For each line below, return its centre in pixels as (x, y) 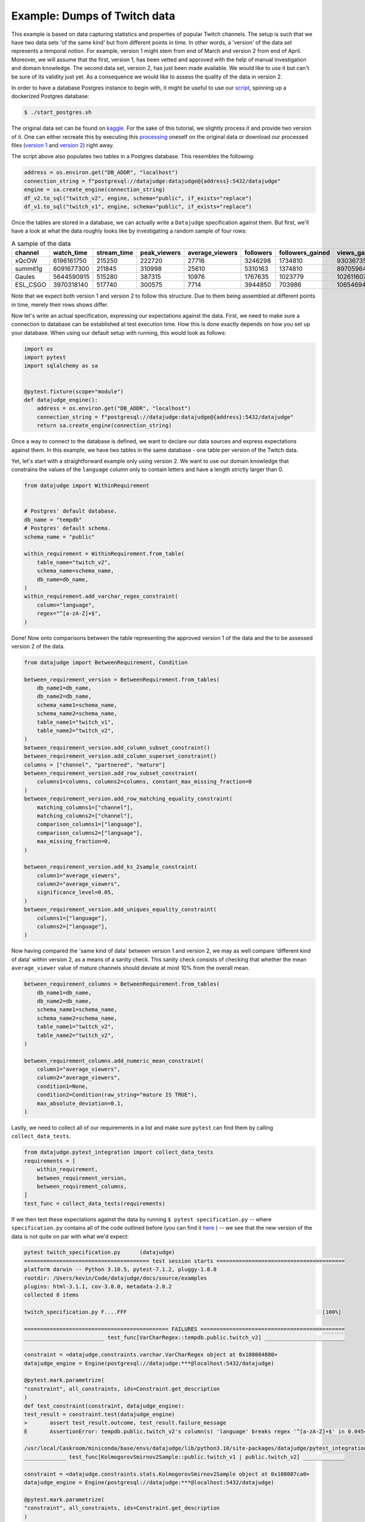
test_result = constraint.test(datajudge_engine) (99, 1414)
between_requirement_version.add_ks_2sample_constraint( (111, 867)
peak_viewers (161, 253)
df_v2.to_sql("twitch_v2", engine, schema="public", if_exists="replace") (138, 198)
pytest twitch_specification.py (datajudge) (99, 1252)
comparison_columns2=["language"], (90, 833)
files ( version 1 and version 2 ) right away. (63, 146)
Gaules (25, 277)
